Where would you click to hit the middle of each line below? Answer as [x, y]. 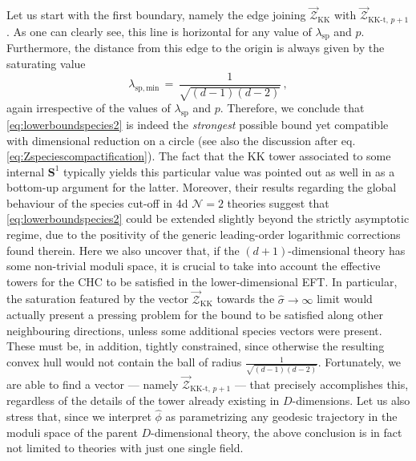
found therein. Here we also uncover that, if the [123, 250]
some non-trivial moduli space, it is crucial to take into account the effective [194, 266]
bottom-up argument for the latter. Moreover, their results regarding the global [202, 187]
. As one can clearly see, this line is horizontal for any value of [159, 31]
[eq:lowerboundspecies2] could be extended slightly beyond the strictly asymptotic [208, 218]
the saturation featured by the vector [97, 299]
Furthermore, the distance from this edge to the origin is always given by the [196, 48]
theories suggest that [278, 202]
